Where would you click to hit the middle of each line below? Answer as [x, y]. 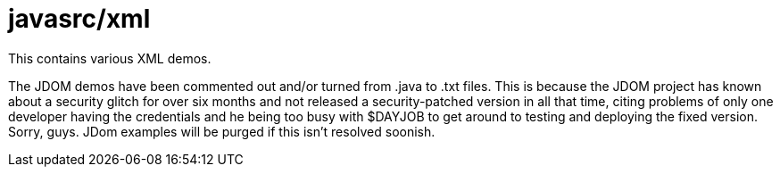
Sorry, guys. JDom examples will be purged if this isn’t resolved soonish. [222, 131]
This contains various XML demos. [110, 58]
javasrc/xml [79, 19]
